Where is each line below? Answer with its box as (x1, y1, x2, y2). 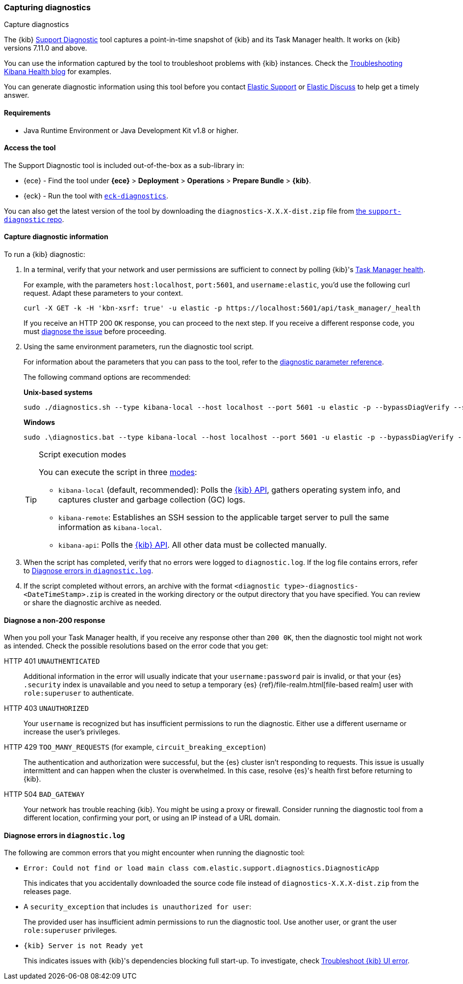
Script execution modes (39, 450, 127, 460)
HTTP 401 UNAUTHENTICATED (4, 657, 100, 666)
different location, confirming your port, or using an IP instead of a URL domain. (24, 814, 281, 822)
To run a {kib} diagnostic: (4, 250, 85, 259)
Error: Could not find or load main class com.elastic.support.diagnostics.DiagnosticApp (24, 864, 379, 872)
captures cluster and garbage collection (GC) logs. (58, 495, 245, 505)
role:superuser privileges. (24, 926, 117, 935)
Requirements (4, 108, 51, 117)
